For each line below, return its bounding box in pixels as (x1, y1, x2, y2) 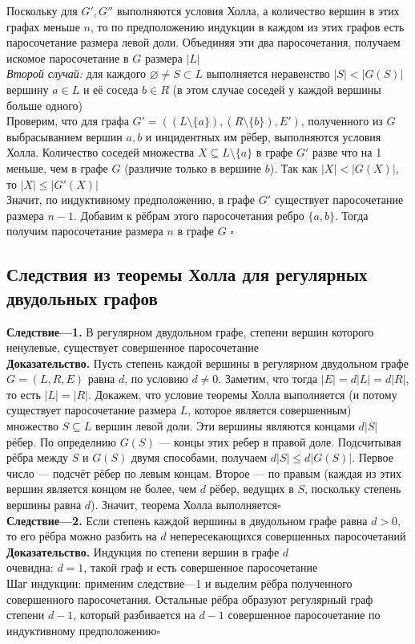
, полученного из (300, 112, 383, 129)
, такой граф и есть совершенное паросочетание (83, 559, 318, 576)
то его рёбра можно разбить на (6, 528, 157, 544)
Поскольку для (6, 2, 78, 18)
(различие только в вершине (124, 159, 262, 176)
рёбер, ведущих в (209, 480, 294, 497)
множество (6, 418, 58, 434)
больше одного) (6, 96, 83, 113)
